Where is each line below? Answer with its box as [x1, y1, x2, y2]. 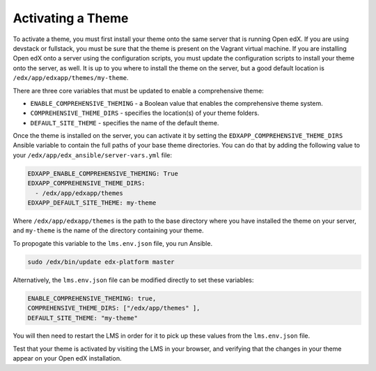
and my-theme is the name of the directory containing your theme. [13, 226, 204, 235]
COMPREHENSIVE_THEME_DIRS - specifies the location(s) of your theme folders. [30, 109, 260, 118]
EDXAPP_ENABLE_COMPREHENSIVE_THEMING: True [27, 169, 179, 177]
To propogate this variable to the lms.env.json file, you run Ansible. [13, 239, 212, 247]
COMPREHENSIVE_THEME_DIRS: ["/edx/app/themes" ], [27, 304, 201, 313]
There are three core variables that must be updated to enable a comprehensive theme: [13, 86, 264, 95]
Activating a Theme [13, 10, 129, 26]
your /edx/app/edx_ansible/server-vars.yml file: [13, 150, 173, 159]
